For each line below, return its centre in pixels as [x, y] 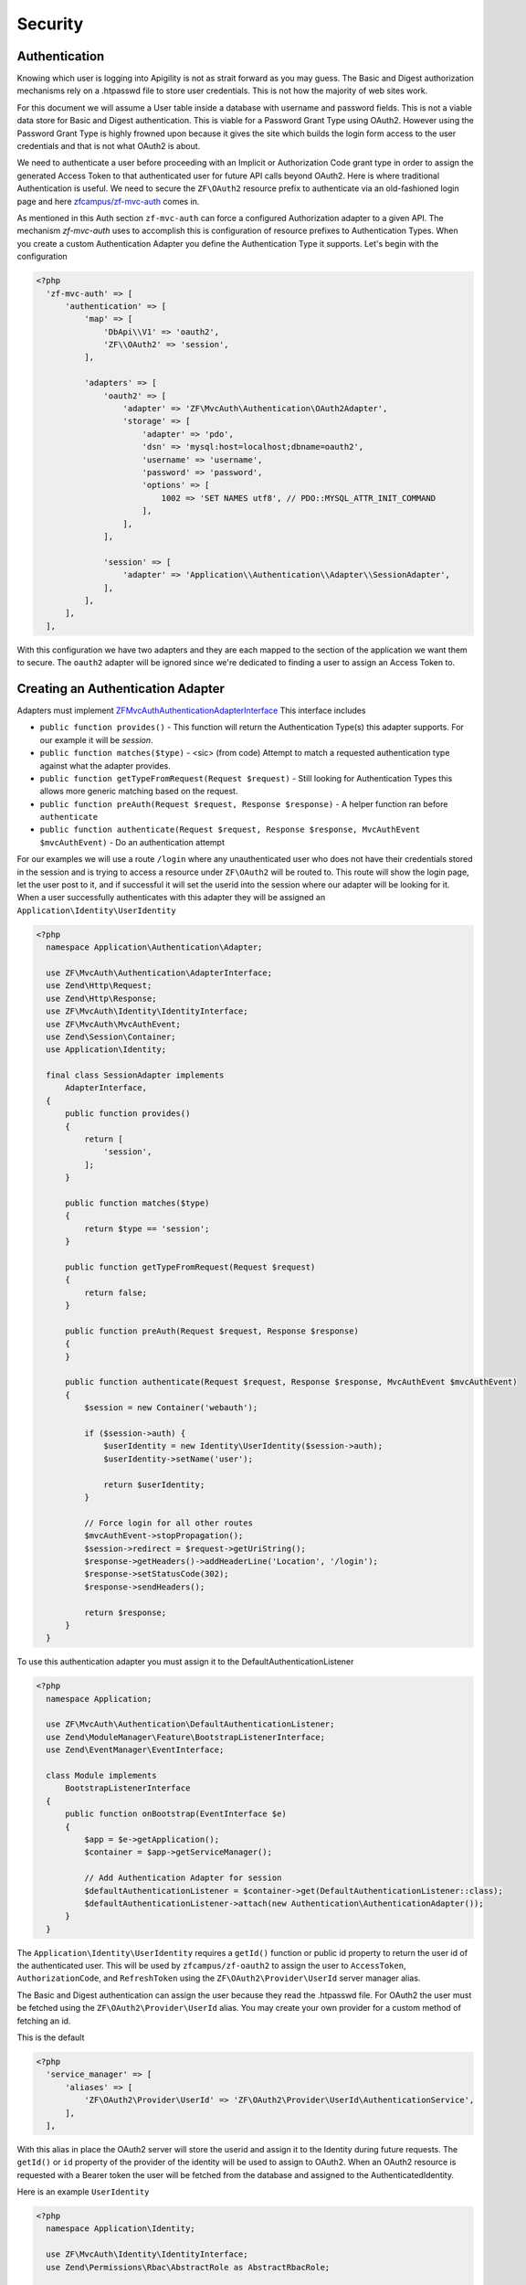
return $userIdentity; [154, 1484]
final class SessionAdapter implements [135, 1075]
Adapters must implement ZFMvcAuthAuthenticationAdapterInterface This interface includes [191, 710]
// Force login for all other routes [168, 1523]
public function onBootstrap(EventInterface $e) [176, 1814]
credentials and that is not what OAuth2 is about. [109, 146]
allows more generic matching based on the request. [139, 792]
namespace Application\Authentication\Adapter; [154, 947]
